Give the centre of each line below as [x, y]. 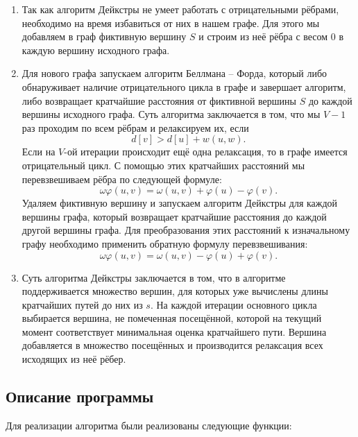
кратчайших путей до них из [82, 304]
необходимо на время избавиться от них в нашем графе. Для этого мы [171, 23]
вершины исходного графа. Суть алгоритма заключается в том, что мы [171, 114]
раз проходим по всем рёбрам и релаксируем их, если [135, 127]
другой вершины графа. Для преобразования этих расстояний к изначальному [186, 230]
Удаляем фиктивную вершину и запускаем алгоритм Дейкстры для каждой [180, 203]
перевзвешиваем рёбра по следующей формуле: [122, 179]
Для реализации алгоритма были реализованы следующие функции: [149, 425]
